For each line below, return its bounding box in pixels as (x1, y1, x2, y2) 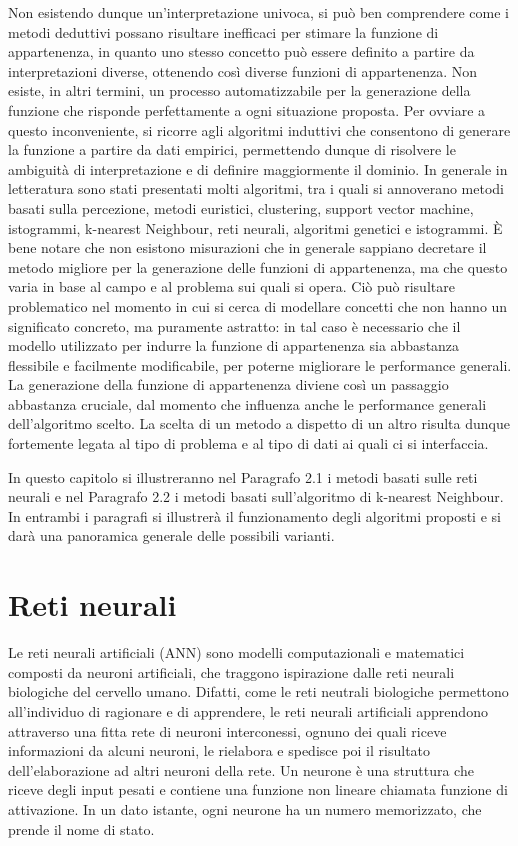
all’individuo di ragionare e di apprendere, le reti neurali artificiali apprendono (8, 700, 488, 721)
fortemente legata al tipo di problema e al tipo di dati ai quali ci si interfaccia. (8, 433, 489, 454)
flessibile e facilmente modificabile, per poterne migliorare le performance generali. (8, 354, 512, 375)
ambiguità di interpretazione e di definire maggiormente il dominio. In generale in (8, 158, 508, 179)
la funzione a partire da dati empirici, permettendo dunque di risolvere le (8, 139, 456, 160)
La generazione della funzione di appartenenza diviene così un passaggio (8, 374, 449, 395)
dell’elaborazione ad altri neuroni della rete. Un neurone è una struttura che (8, 759, 474, 780)
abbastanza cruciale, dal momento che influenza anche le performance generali (8, 393, 487, 414)
